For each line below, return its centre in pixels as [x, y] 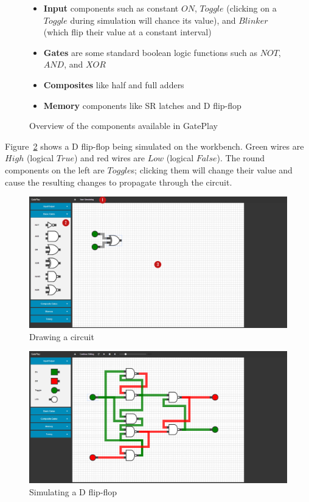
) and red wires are [109, 158]
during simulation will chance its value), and [153, 20]
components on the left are [55, 169]
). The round [241, 158]
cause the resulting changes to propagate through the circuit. [119, 182]
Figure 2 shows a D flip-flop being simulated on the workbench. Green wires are [154, 146]
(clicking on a [252, 8]
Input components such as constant [111, 8]
